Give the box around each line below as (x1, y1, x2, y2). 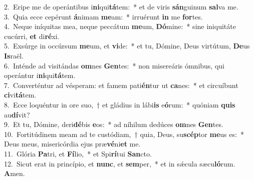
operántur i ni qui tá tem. (4, 70, 76, 80)
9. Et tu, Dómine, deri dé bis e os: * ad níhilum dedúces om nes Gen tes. (4, 119, 223, 129)
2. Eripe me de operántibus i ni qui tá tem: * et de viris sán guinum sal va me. (4, 1, 238, 11)
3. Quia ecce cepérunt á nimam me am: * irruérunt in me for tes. (4, 11, 203, 21)
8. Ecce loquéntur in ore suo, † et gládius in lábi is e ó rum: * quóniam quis (4, 99, 235, 109)
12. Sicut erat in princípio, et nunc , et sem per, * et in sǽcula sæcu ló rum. (4, 158, 235, 168)
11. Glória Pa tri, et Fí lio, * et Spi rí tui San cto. (4, 148, 152, 158)
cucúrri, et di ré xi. (4, 30, 60, 41)
